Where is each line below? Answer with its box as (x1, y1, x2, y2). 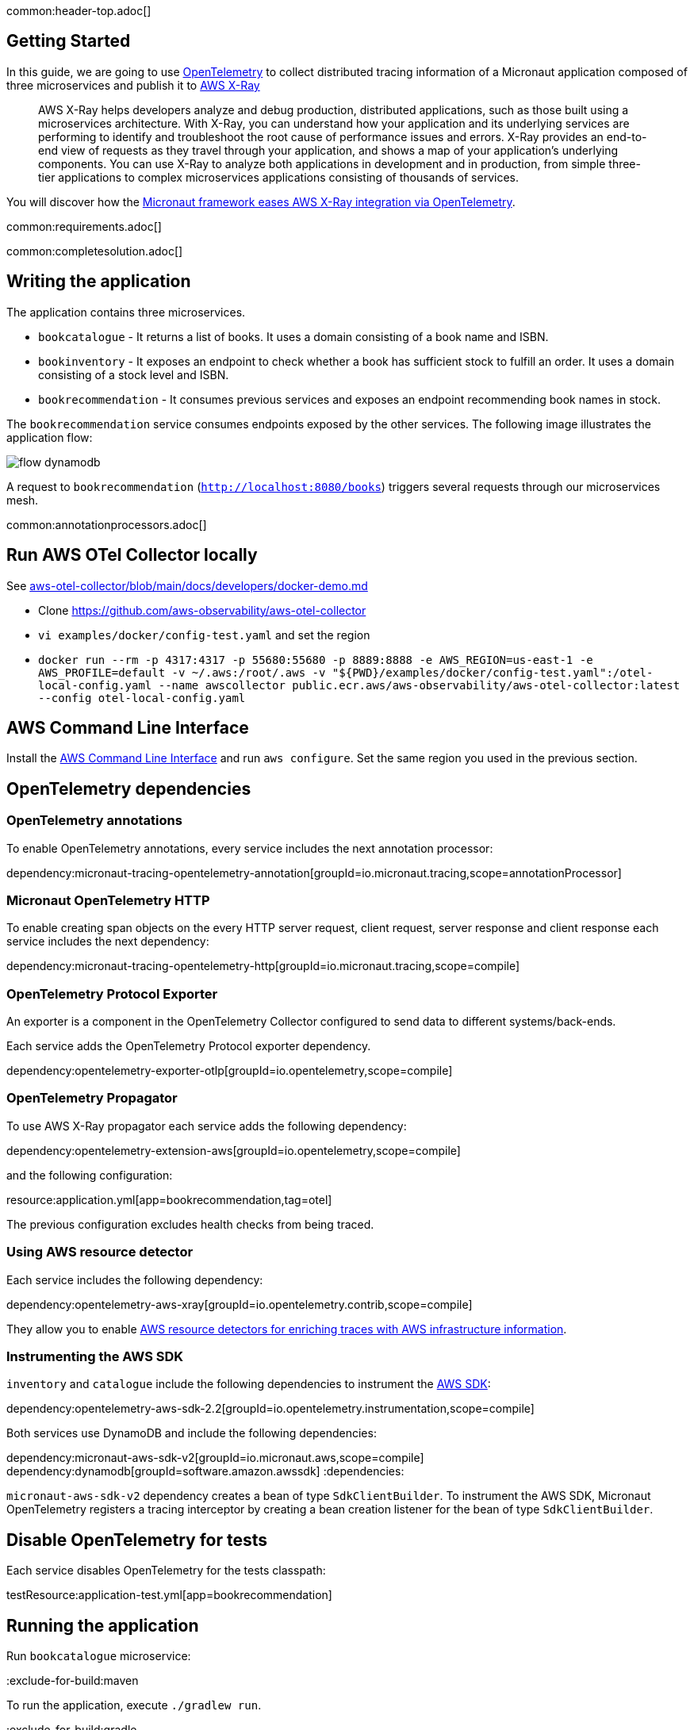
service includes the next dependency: (6, 934, 209, 949)
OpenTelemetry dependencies (6, 778, 251, 799)
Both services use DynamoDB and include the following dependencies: (6, 1426, 377, 1440)
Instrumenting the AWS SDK (6, 1348, 184, 1364)
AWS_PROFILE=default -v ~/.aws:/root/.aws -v (38, 666, 326, 679)
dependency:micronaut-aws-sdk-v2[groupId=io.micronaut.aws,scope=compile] (6, 1451, 424, 1465)
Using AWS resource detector (6, 1244, 194, 1260)
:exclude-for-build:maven (6, 1674, 139, 1688)
